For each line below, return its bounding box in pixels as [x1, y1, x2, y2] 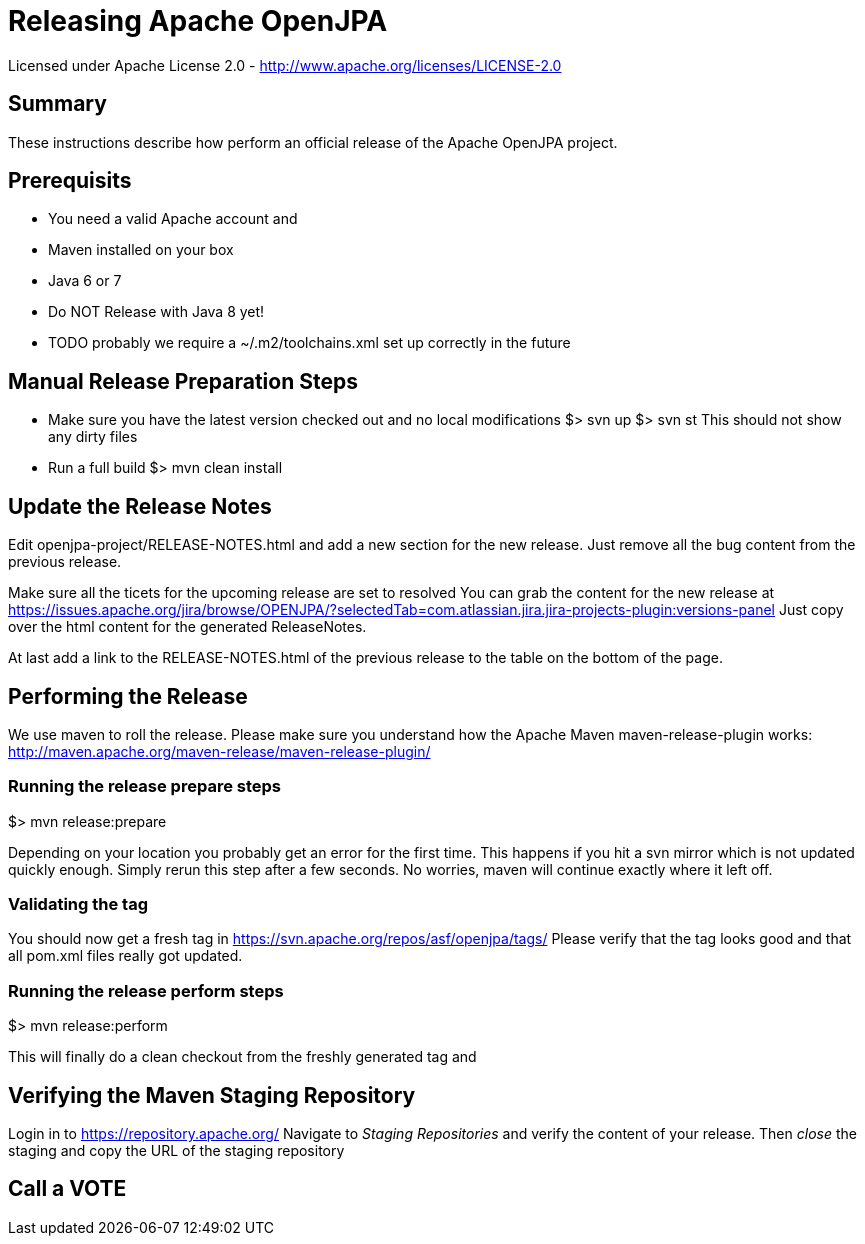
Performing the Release [8, 683, 248, 709]
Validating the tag [8, 894, 148, 915]
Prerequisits [8, 168, 132, 194]
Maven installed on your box [48, 241, 234, 259]
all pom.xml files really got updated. [8, 947, 243, 965]
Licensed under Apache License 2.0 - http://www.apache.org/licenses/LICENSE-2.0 [8, 56, 562, 74]
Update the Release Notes [8, 493, 272, 519]
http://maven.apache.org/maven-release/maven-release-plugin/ [8, 742, 431, 760]
